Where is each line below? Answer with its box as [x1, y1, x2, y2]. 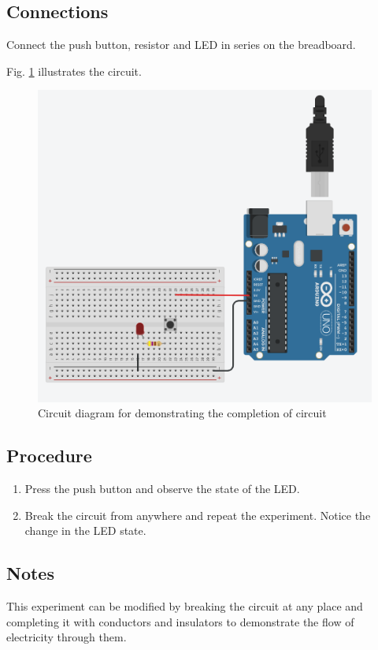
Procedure [6, 443, 92, 468]
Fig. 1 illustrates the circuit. [6, 62, 142, 79]
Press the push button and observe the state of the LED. [24, 480, 300, 496]
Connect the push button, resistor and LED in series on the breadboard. [6, 36, 356, 53]
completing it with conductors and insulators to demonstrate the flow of [6, 613, 354, 629]
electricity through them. [6, 629, 127, 645]
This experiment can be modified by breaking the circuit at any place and [6, 597, 363, 614]
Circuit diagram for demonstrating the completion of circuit [38, 405, 327, 421]
